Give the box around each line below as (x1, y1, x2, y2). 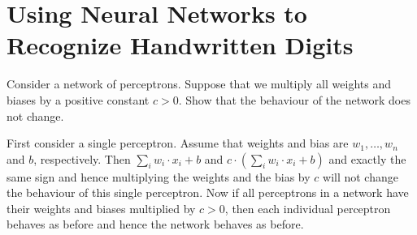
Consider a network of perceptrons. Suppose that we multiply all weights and (7, 75, 391, 92)
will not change (323, 168, 398, 185)
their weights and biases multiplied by (7, 199, 196, 216)
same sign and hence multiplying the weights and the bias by (7, 168, 311, 185)
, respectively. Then (33, 150, 131, 167)
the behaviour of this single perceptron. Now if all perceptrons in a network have (7, 184, 409, 201)
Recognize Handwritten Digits (7, 28, 354, 62)
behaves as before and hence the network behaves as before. (7, 216, 304, 233)
